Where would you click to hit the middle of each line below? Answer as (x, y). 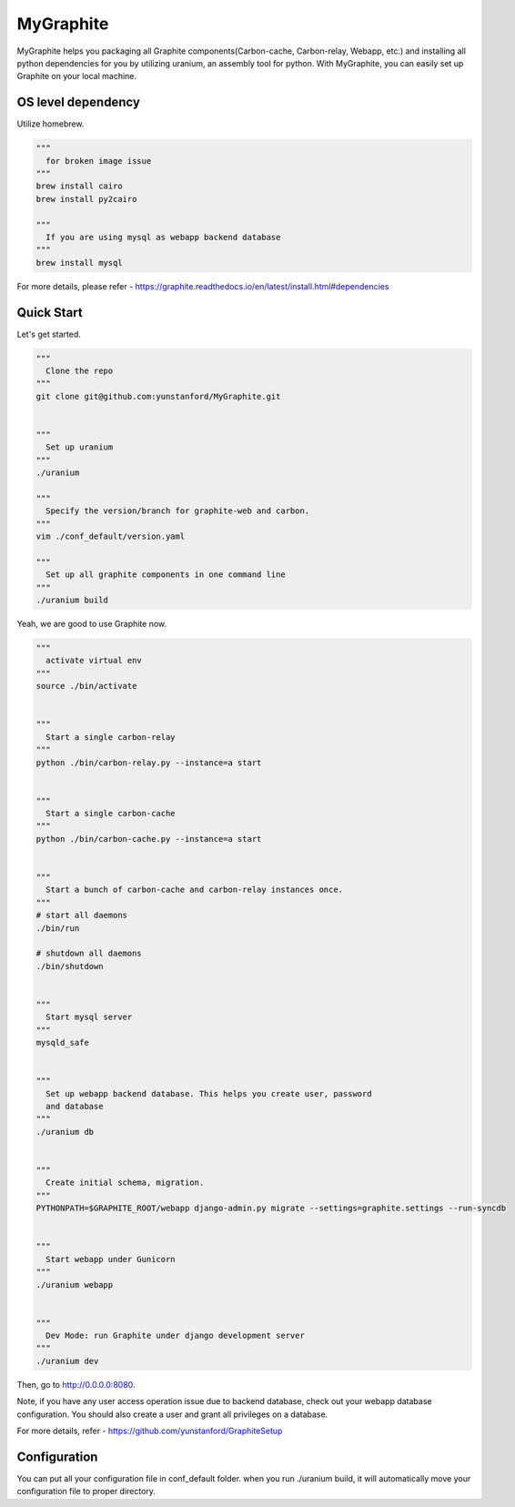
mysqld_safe (63, 1043)
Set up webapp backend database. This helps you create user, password (209, 1093)
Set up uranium (80, 447)
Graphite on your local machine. (76, 76)
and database (75, 1107)
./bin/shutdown (70, 966)
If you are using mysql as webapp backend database (163, 237)
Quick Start (50, 313)
